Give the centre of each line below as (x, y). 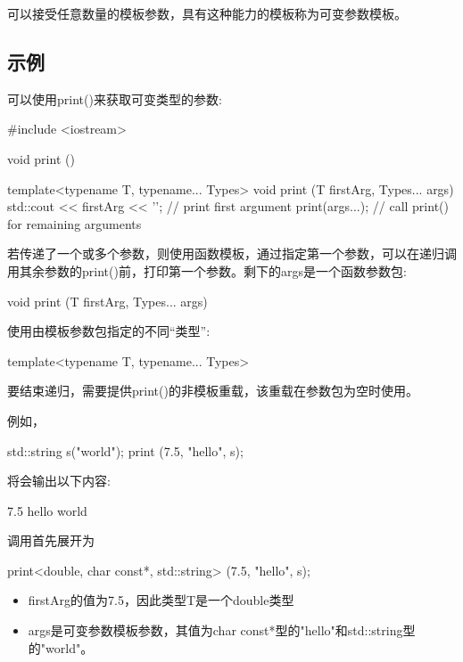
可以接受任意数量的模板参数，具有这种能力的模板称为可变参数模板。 (207, 13)
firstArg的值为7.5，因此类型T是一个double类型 (161, 600)
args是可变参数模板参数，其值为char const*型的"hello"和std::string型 (222, 630)
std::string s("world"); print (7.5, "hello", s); (125, 450)
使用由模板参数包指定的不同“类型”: (109, 331)
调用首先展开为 (51, 540)
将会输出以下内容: (59, 481)
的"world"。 (61, 647)
